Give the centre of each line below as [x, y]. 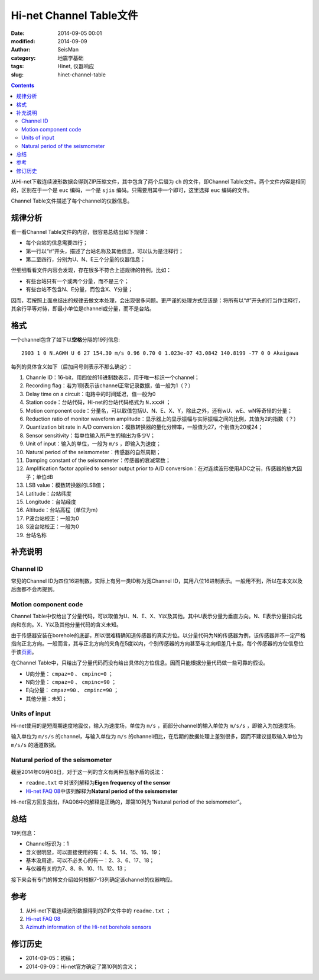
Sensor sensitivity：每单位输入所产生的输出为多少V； [91, 435]
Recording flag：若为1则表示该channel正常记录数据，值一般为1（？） [110, 385]
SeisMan [68, 50]
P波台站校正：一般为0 [52, 518]
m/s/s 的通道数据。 [35, 745]
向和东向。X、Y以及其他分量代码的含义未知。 [66, 624]
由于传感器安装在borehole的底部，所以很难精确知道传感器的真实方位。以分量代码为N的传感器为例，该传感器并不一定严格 [158, 635]
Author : [21, 50]
